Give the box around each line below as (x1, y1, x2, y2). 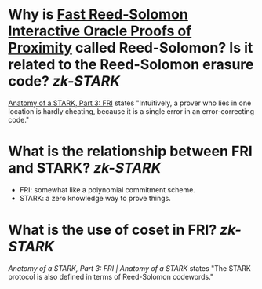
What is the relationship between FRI (8, 143, 253, 160)
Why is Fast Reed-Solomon (8, 5, 188, 24)
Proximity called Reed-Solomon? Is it (8, 39, 253, 57)
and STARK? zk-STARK (8, 159, 162, 177)
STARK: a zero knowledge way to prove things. (19, 193, 171, 203)
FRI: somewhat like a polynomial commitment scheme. (19, 185, 196, 194)
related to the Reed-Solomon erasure (8, 56, 254, 74)
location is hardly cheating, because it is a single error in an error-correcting (8, 106, 255, 115)
